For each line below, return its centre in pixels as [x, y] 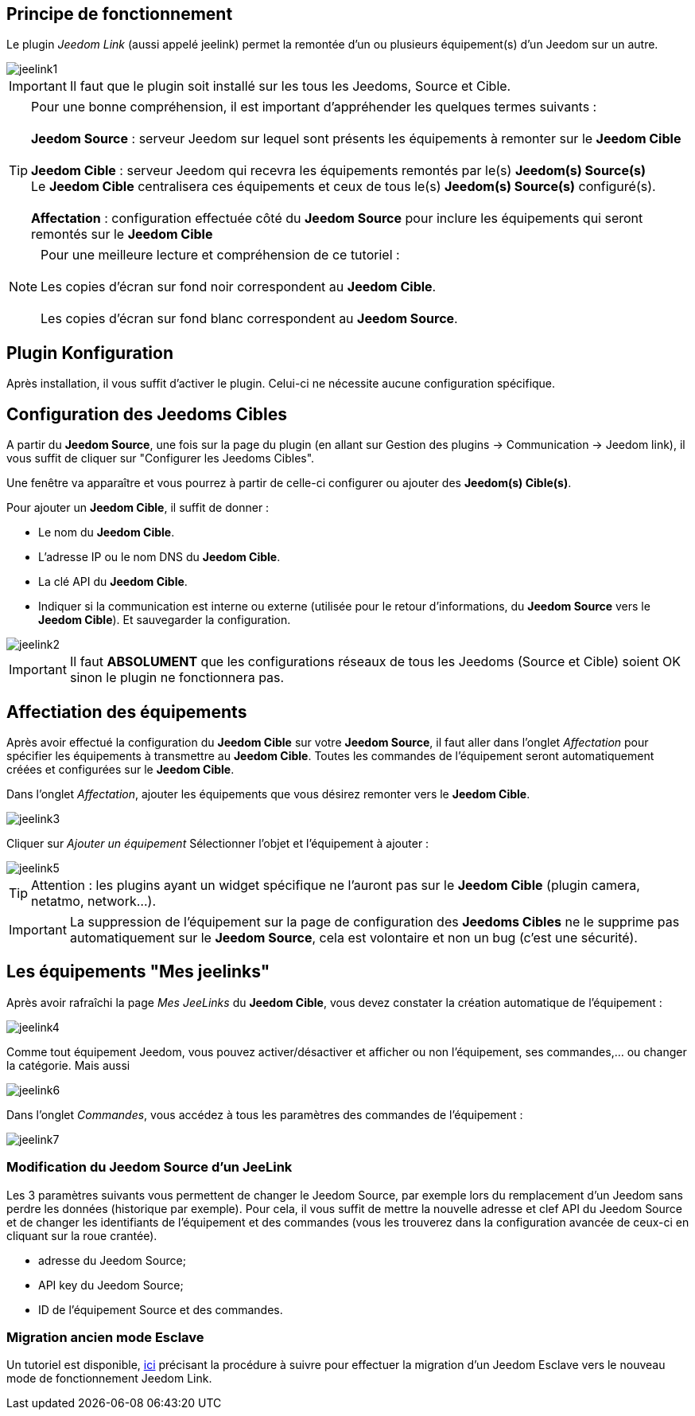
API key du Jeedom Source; [111, 1285]
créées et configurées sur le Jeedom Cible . [120, 769]
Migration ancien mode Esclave [105, 1337]
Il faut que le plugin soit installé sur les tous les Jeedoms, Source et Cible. [290, 86]
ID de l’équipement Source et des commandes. [161, 1309]
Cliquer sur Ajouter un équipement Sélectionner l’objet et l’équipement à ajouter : [218, 843]
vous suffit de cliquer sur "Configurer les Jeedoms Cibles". [161, 458]
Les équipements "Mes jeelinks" [138, 972]
